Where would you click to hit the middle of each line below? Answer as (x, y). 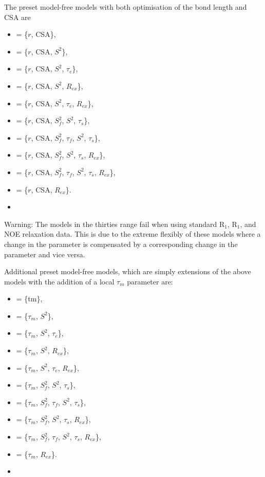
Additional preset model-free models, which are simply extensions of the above (128, 271)
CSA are (17, 17)
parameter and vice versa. (45, 254)
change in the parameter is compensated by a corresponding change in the (121, 244)
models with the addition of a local (59, 281)
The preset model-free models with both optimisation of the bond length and (126, 7)
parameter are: (150, 281)
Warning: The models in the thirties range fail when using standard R (115, 224)
